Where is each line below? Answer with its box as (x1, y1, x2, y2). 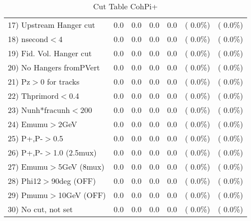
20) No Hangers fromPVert (8, 62, 100, 73)
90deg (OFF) (51, 175, 96, 186)
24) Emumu (8, 118, 48, 130)
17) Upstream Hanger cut (8, 19, 95, 30)
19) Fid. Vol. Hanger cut (8, 47, 92, 59)
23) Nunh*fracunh (8, 104, 70, 115)
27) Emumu (8, 161, 48, 172)
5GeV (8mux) (58, 161, 105, 172)
